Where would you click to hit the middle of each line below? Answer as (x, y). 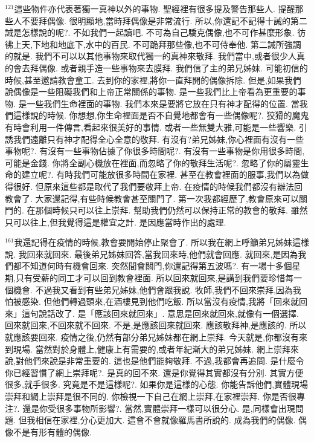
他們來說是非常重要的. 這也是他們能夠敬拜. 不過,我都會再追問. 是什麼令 (164, 361)
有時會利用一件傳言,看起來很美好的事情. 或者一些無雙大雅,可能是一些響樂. (151, 127)
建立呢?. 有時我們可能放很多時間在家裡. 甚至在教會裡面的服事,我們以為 (161, 174)
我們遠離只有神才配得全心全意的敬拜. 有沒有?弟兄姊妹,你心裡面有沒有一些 (159, 139)
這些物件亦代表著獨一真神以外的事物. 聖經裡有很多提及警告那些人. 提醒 (155, 8)
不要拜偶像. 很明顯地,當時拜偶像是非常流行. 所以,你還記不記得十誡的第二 (164, 20)
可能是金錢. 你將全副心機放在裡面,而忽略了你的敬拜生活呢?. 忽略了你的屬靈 (153, 162)
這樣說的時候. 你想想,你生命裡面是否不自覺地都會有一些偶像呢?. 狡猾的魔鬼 (161, 115)
